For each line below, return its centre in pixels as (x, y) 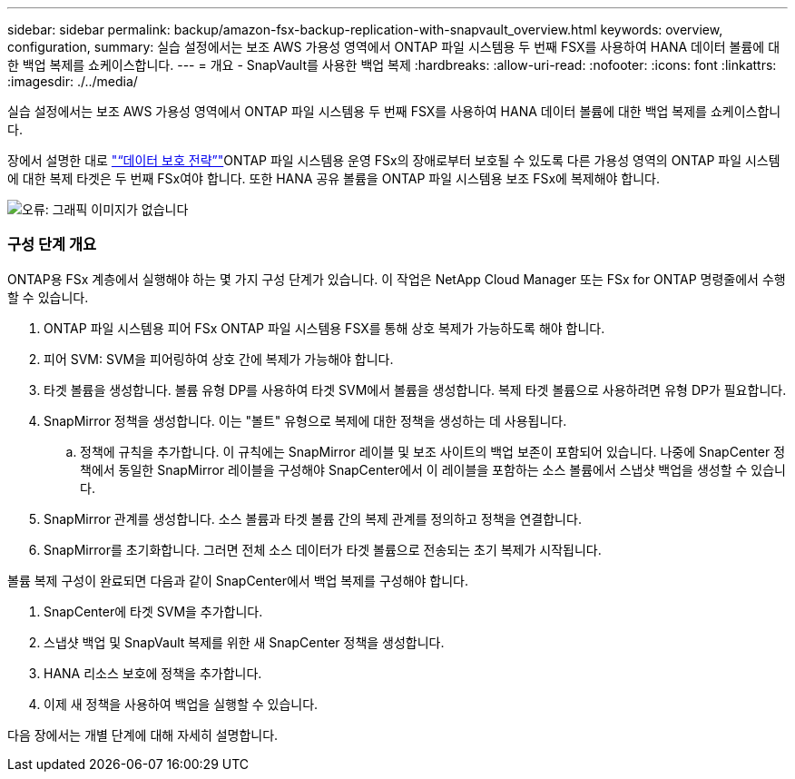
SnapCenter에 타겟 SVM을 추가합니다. (153, 611)
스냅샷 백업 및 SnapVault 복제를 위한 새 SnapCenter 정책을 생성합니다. (244, 642)
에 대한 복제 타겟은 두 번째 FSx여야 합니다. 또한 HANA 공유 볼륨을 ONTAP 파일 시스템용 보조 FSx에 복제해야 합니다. (334, 178)
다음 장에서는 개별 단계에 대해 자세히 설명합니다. (143, 735)
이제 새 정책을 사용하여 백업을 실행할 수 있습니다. (181, 704)
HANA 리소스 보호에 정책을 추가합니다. (153, 673)
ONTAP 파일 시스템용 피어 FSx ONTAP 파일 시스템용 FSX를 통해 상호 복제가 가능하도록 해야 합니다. (324, 328)
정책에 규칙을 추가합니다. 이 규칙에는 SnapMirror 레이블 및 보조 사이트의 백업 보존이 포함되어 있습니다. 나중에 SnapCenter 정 (433, 451)
